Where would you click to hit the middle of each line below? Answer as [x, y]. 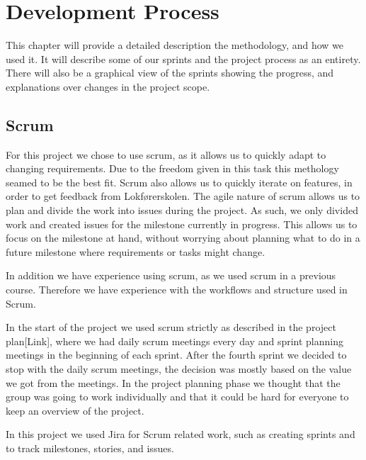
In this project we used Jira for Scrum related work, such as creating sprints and [181, 434]
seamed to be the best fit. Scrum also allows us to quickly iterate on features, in [179, 182]
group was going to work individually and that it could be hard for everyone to [177, 397]
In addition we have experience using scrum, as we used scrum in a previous [171, 275]
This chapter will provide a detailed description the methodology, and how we [175, 45]
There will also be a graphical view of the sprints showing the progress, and [170, 73]
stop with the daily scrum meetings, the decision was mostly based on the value [179, 369]
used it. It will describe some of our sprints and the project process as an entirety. [183, 58]
